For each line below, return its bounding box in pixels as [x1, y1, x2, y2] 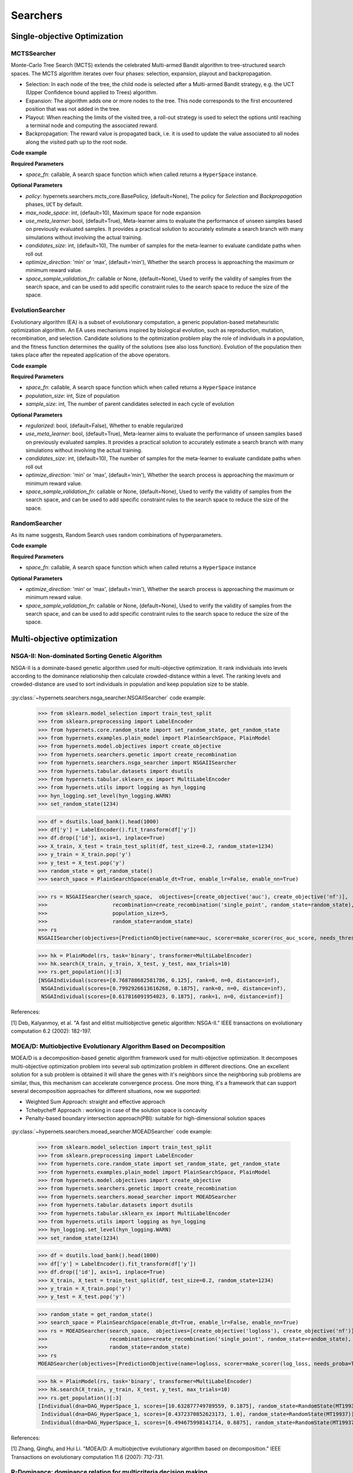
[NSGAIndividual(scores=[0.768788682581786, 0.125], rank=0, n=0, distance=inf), [38, 977, 281, 983]
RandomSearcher [11, 519, 62, 527]
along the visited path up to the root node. [25, 138, 128, 146]
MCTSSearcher [11, 49, 56, 57]
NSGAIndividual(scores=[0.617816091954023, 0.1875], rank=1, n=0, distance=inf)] [41, 993, 284, 1000]
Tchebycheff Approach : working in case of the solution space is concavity [25, 1107, 207, 1114]
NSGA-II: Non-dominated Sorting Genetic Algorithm [11, 652, 162, 660]
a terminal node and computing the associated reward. [25, 122, 158, 129]
